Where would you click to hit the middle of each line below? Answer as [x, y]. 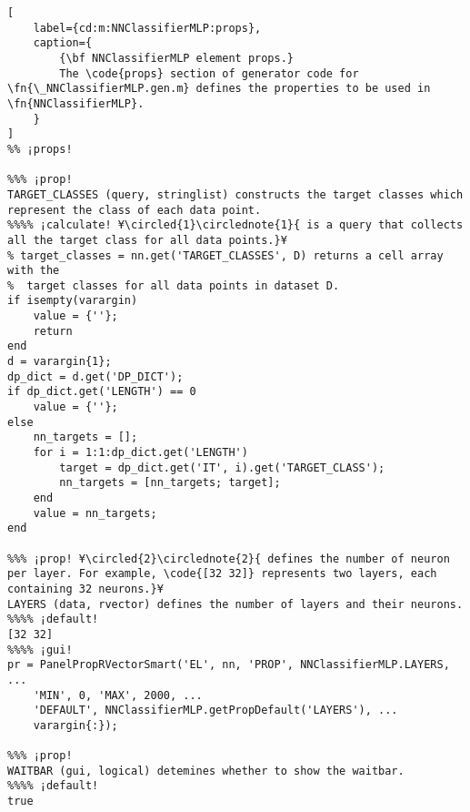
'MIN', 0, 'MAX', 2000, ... [118, 695]
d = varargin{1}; [60, 362]
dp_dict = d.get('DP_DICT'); [95, 376]
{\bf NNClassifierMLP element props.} [176, 58]
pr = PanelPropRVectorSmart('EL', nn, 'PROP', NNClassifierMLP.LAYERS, [229, 665]
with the [34, 271]
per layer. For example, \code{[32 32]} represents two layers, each [222, 574]
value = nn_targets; [95, 513]
